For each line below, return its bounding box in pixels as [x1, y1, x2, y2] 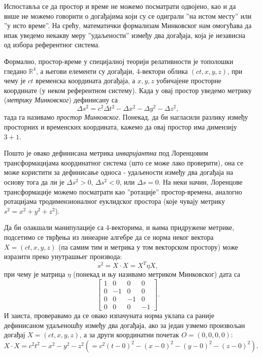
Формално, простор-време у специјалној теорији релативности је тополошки [4, 56, 233, 66]
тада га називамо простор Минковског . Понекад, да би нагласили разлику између [4, 112, 248, 122]
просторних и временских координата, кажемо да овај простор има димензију [4, 122, 237, 132]
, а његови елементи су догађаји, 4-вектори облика [36, 65, 188, 76]
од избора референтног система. [4, 39, 100, 50]
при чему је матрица [4, 269, 65, 279]
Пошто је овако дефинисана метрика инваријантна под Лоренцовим [4, 148, 208, 158]
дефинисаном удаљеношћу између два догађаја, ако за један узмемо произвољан [4, 320, 245, 330]
